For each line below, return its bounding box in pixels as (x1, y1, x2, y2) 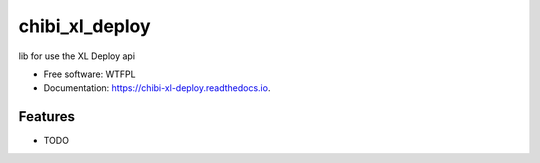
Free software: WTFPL (43, 68, 136, 80)
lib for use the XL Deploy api (18, 50, 135, 62)
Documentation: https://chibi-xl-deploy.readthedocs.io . (43, 82, 271, 94)
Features (18, 108, 75, 125)
